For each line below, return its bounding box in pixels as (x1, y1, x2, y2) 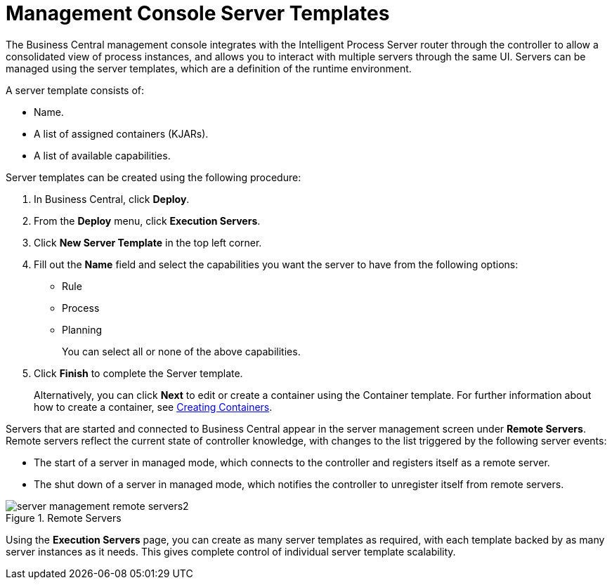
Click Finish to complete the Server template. (34, 367, 243, 379)
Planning (62, 323, 102, 336)
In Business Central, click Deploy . (34, 192, 190, 205)
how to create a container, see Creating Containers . (34, 400, 273, 413)
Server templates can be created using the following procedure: (6, 171, 301, 183)
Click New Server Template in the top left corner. (34, 236, 262, 249)
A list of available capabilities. (34, 149, 171, 162)
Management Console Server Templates (6, 1, 390, 25)
